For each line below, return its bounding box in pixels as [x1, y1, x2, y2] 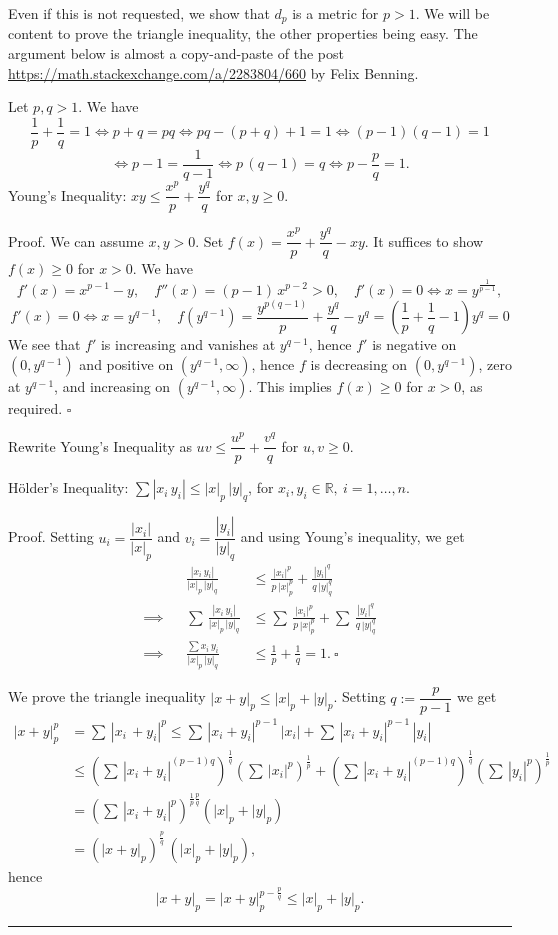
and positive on [79, 353, 174, 374]
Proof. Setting [8, 526, 94, 547]
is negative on [372, 334, 457, 355]
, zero [478, 353, 512, 374]
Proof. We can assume [8, 230, 144, 251]
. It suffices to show [364, 230, 484, 251]
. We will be [415, 3, 490, 23]
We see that [8, 334, 81, 355]
